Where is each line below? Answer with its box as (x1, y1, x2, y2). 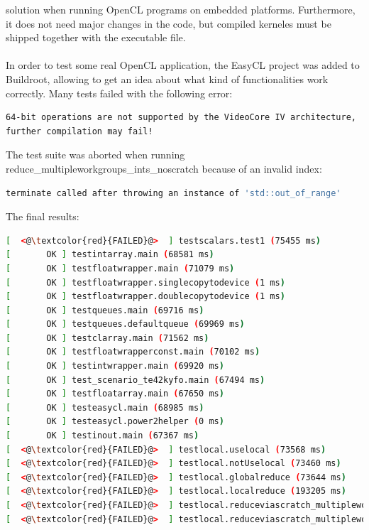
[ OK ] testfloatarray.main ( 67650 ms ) (6, 389, 224, 399)
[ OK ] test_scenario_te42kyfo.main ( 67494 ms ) (6, 374, 265, 385)
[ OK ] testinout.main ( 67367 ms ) (6, 431, 199, 441)
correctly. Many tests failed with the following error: (6, 85, 233, 100)
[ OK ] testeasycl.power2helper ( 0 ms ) (6, 416, 224, 427)
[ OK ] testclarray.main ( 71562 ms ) (6, 332, 209, 343)
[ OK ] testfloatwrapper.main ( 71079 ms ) (6, 263, 235, 274)
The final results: (6, 209, 79, 224)
